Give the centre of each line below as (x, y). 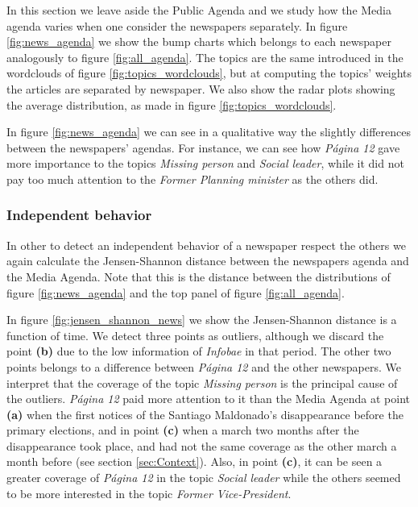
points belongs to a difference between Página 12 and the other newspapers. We (204, 366)
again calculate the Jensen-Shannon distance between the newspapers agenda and (208, 261)
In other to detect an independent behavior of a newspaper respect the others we (206, 245)
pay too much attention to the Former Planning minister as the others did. (192, 179)
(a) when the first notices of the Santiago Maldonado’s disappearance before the (205, 414)
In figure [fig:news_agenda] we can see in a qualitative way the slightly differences (209, 132)
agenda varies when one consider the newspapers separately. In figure (177, 25)
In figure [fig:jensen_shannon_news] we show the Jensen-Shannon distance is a (202, 320)
